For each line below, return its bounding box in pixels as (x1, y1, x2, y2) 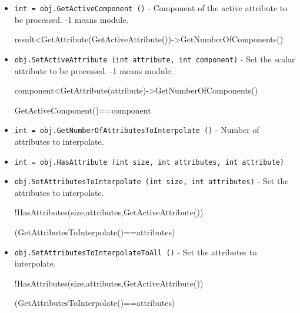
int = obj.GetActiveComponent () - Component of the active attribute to (14, 2, 288, 14)
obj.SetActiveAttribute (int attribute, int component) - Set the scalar (14, 52, 295, 65)
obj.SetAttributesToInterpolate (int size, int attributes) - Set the (14, 175, 289, 187)
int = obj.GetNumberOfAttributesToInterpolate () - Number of (14, 124, 259, 136)
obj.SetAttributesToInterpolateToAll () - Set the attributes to (14, 245, 257, 258)
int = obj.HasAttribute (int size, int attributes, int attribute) (14, 158, 284, 167)
